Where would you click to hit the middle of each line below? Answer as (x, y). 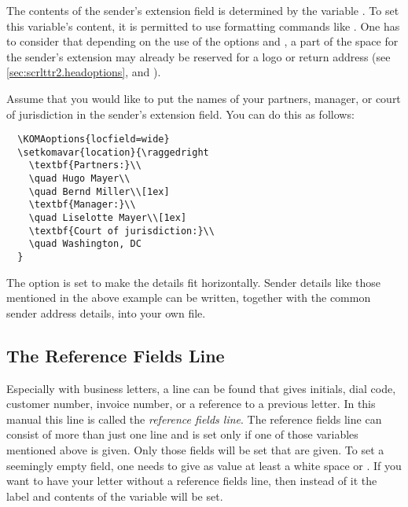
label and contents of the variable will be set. (115, 496)
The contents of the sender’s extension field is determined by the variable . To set (203, 10)
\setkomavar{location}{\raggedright (113, 152)
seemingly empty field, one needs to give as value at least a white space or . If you (204, 465)
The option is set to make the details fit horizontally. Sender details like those (194, 282)
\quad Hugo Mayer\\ (79, 179)
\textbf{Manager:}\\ (82, 205)
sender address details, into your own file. (106, 312)
